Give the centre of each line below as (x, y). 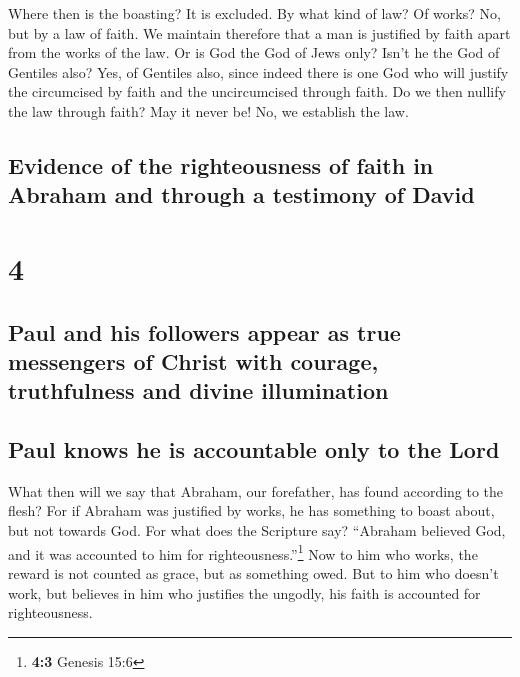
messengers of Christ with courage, (193, 360)
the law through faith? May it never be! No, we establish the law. (208, 110)
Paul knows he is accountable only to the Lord (254, 449)
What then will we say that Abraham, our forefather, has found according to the (256, 490)
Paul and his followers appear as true (204, 331)
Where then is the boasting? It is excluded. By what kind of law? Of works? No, (254, 13)
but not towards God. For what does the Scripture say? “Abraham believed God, (257, 530)
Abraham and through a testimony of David (241, 194)
